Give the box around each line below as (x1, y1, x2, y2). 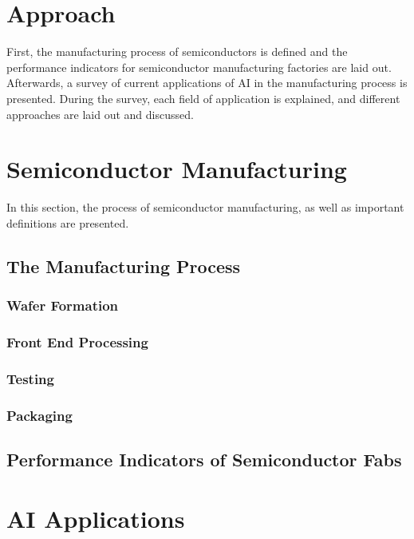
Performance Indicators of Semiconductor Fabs (6, 446, 402, 471)
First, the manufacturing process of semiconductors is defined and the (6, 43, 348, 60)
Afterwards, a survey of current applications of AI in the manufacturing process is (6, 74, 408, 91)
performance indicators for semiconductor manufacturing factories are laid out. (6, 58, 392, 75)
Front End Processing (6, 331, 148, 351)
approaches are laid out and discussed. (6, 105, 194, 122)
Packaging (6, 405, 73, 425)
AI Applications (6, 501, 185, 534)
